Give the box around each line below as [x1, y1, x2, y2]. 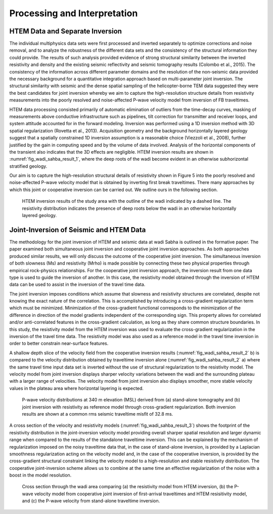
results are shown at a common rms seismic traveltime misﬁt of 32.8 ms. [22, 411, 173, 417]
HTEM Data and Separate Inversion [9, 27, 122, 35]
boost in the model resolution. [9, 472, 72, 479]
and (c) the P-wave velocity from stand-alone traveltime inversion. [22, 498, 160, 504]
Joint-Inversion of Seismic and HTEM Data [9, 226, 146, 234]
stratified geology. [9, 163, 48, 169]
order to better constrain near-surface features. [9, 340, 109, 347]
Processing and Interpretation [9, 8, 138, 19]
